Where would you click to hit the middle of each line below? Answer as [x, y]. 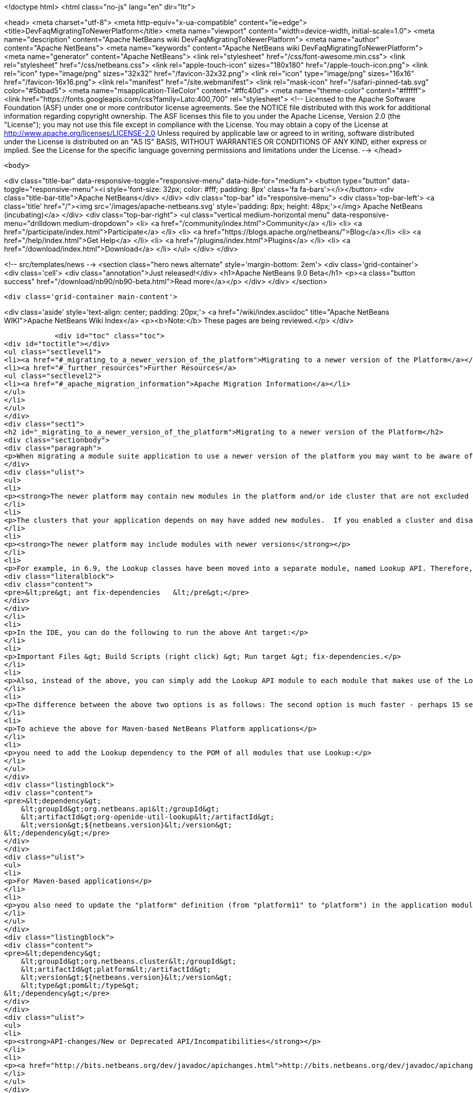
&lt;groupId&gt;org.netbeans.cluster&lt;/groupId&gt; [129, 961]
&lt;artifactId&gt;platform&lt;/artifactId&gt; [116, 969]
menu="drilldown [33, 223]
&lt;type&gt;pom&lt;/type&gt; [80, 985]
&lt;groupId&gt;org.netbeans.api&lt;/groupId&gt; [120, 809]
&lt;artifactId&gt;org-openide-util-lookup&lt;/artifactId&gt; [148, 817]
